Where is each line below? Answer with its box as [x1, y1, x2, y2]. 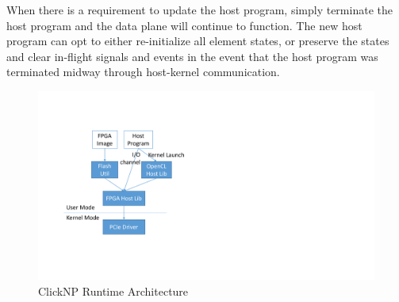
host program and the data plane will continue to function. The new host [6, 17, 363, 33]
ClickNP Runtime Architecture [38, 283, 189, 300]
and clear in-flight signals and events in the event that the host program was [6, 48, 378, 64]
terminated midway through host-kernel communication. [6, 63, 280, 80]
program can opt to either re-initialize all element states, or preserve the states [6, 32, 389, 49]
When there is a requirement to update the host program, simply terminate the [6, 2, 393, 17]
